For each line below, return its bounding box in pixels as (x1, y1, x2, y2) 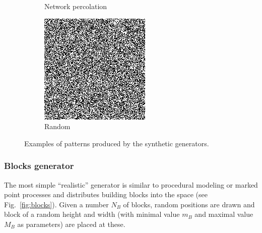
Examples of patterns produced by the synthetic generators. (24, 138, 209, 148)
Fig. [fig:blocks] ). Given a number (4, 199, 109, 209)
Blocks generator (4, 159, 74, 172)
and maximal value (194, 209, 253, 219)
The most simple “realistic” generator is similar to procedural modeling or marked (4, 179, 258, 190)
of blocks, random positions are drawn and (123, 199, 255, 209)
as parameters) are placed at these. (17, 218, 125, 229)
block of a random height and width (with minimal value (4, 209, 180, 219)
